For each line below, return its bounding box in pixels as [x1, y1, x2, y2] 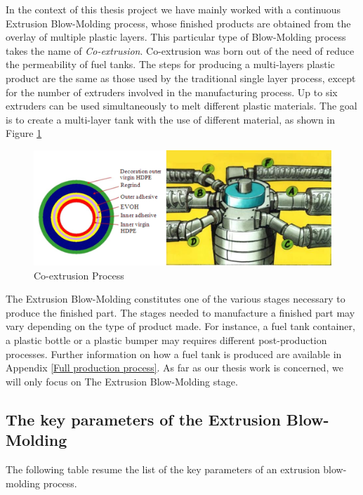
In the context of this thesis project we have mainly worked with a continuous [6, 2, 341, 16]
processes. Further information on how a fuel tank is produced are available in [6, 346, 342, 361]
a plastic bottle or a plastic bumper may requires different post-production [6, 333, 327, 348]
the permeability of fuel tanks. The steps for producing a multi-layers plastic [6, 57, 335, 72]
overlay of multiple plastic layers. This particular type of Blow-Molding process [6, 29, 346, 44]
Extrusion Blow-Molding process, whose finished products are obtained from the [6, 15, 351, 30]
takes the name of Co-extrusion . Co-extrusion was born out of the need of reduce [6, 43, 355, 58]
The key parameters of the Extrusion [6, 408, 281, 430]
